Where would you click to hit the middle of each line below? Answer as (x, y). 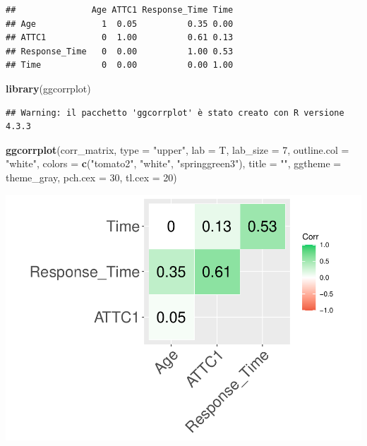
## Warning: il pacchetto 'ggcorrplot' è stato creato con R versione (175, 113)
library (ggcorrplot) (48, 88)
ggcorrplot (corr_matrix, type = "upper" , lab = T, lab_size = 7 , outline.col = (178, 149)
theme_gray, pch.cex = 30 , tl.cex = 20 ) (91, 177)
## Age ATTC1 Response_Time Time (120, 10)
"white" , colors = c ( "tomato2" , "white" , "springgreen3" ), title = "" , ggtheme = (174, 163)
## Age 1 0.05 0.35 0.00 (120, 24)
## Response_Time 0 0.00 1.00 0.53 (120, 51)
